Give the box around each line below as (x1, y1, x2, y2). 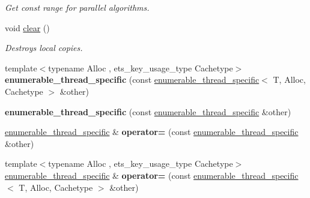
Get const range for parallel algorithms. (5, 1, 150, 13)
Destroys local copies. (5, 41, 83, 54)
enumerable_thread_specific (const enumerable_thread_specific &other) (5, 105, 291, 118)
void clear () (5, 21, 50, 34)
